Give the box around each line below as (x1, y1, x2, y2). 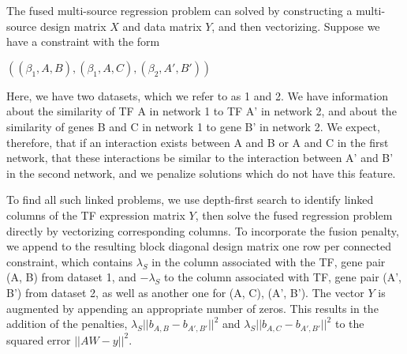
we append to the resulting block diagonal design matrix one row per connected (6, 238, 391, 254)
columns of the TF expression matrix (6, 206, 185, 223)
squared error (6, 331, 71, 348)
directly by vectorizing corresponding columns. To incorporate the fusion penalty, (6, 222, 399, 239)
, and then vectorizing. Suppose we (211, 17, 380, 34)
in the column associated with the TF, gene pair (151, 253, 386, 269)
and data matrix (122, 17, 202, 34)
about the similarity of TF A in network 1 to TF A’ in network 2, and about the (6, 103, 397, 119)
